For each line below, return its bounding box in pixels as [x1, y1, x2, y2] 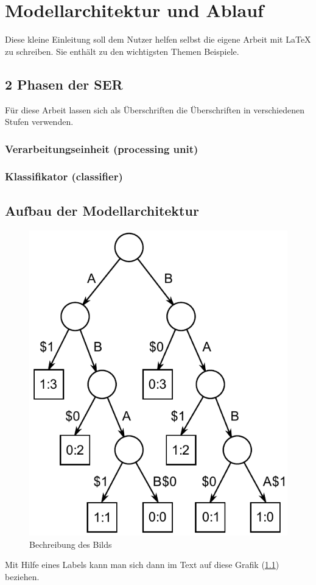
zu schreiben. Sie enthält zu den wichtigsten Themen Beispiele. [5, 44, 239, 57]
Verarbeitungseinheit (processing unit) [5, 141, 198, 156]
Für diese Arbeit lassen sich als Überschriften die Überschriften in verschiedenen [5, 103, 304, 116]
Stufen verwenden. [5, 115, 74, 128]
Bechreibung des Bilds [29, 537, 112, 550]
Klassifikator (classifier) [5, 169, 123, 184]
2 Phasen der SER [5, 74, 123, 93]
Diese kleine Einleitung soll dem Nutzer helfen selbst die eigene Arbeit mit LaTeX [5, 33, 311, 46]
